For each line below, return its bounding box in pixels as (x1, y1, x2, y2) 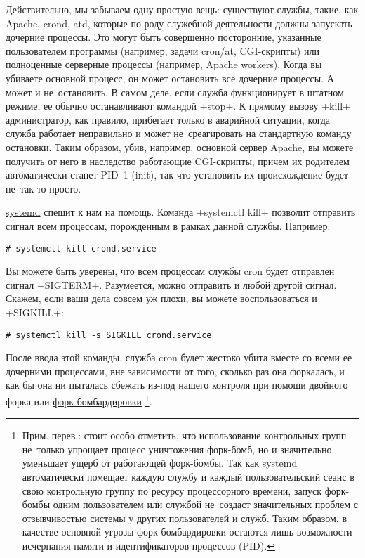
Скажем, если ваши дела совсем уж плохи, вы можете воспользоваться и (6, 291, 317, 306)
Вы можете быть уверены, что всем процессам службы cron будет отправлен (6, 264, 335, 278)
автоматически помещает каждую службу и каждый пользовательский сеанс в (22, 469, 354, 484)
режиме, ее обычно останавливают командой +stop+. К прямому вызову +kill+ (6, 98, 351, 113)
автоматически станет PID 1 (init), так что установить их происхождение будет (6, 167, 349, 182)
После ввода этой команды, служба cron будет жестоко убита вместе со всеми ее (6, 350, 352, 365)
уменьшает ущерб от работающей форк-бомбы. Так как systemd (22, 455, 298, 470)
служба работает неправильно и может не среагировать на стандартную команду (6, 126, 352, 141)
